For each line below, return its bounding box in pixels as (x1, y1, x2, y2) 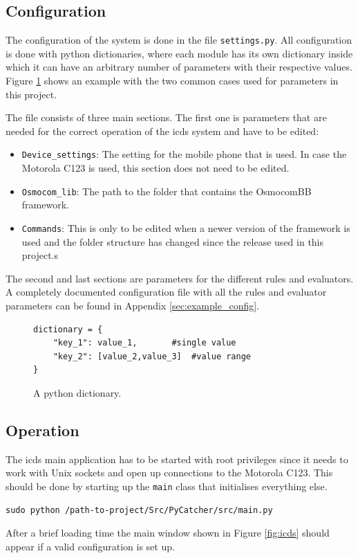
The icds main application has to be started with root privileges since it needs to (6, 451, 348, 466)
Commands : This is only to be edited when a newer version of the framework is (21, 220, 350, 235)
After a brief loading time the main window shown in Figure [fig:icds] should (6, 525, 330, 540)
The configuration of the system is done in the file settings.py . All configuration (6, 33, 352, 47)
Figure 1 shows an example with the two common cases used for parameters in (6, 73, 339, 88)
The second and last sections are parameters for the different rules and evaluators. (6, 271, 354, 285)
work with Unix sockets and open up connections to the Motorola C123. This (6, 465, 333, 480)
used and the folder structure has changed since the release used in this (21, 234, 324, 249)
